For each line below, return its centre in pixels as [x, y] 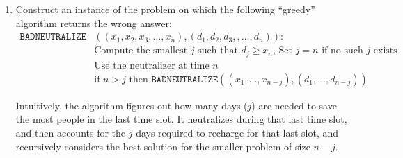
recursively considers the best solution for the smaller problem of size [163, 146]
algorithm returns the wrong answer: [94, 23]
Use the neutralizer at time [152, 65]
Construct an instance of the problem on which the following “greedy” [165, 9]
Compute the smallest [141, 51]
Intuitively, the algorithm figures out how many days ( [132, 105]
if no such [342, 51]
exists [385, 51]
